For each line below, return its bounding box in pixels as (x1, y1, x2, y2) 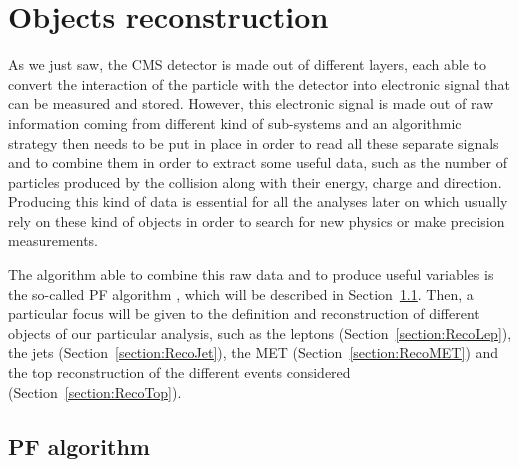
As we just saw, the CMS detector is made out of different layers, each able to (8, 54, 486, 75)
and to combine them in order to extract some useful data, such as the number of (8, 152, 507, 173)
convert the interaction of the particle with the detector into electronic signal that (8, 73, 510, 94)
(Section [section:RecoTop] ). (8, 381, 182, 402)
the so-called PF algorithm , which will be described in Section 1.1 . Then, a (8, 283, 474, 304)
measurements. (8, 230, 99, 251)
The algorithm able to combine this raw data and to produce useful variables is (8, 264, 494, 285)
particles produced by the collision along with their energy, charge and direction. (8, 171, 502, 192)
